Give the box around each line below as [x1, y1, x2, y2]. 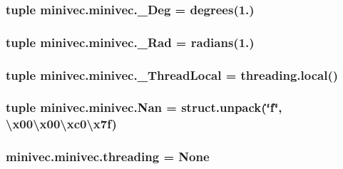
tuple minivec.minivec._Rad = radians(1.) [6, 33, 255, 51]
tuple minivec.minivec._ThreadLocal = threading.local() [6, 66, 339, 83]
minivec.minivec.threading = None [6, 148, 210, 165]
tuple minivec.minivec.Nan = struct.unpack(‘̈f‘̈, [6, 98, 282, 116]
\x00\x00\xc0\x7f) [6, 115, 117, 133]
